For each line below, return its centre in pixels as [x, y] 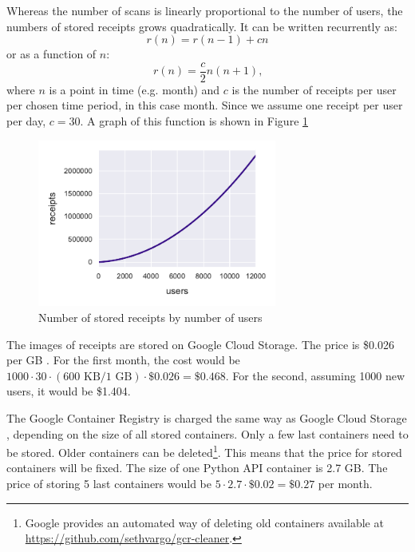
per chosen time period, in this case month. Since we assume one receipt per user [205, 105]
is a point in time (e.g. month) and [134, 89]
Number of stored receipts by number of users [150, 317]
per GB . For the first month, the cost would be [123, 360]
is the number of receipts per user [314, 89]
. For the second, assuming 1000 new [315, 375]
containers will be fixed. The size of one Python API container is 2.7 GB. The [197, 468]
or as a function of [51, 54]
